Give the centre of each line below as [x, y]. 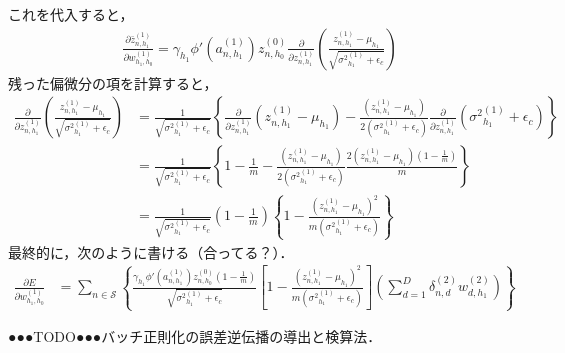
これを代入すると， [71, 14]
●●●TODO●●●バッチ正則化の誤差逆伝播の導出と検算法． [195, 336]
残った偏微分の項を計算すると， [113, 82]
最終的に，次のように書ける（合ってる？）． [151, 251]
